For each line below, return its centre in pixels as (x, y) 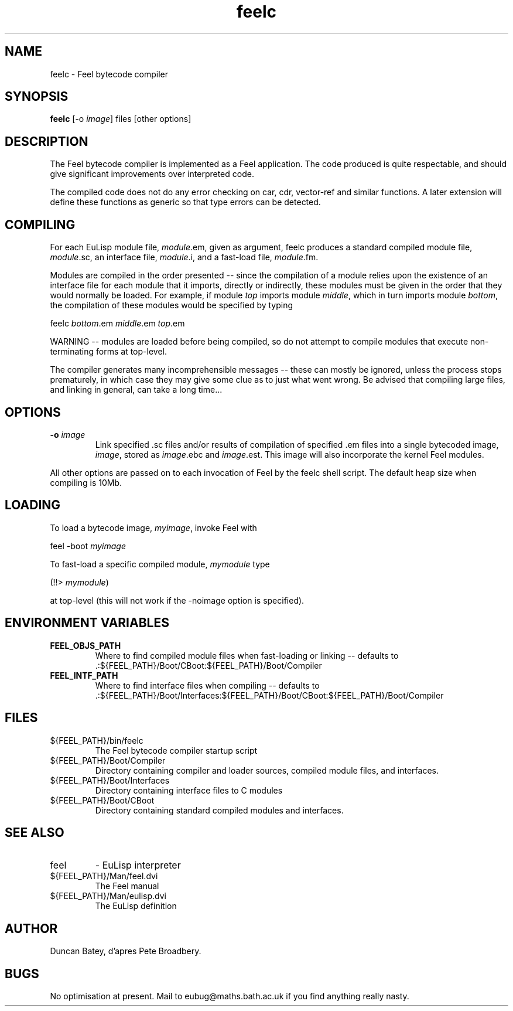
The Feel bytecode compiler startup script (176, 750)
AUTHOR (31, 928)
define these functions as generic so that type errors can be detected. (185, 202)
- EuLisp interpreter (138, 865)
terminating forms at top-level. (108, 352)
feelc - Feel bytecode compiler (109, 74)
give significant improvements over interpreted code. (152, 174)
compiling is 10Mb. (86, 482)
